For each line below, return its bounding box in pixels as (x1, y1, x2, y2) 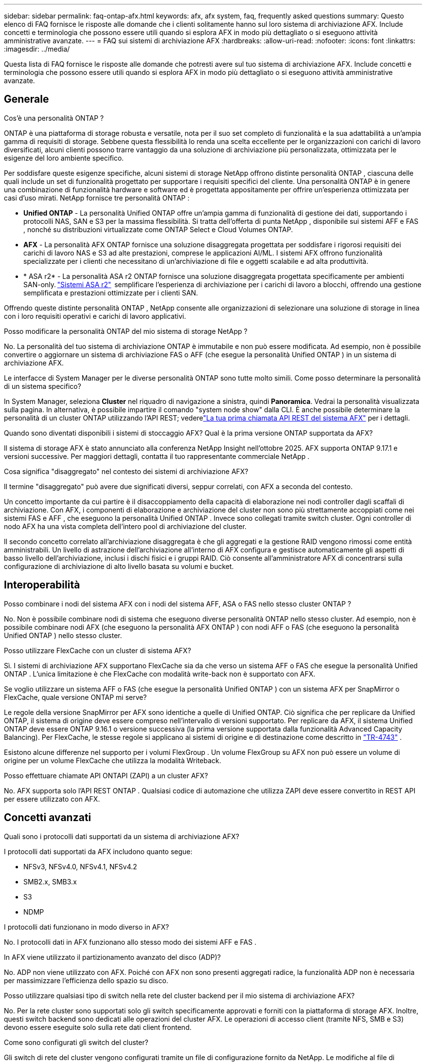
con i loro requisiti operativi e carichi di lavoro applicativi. (4, 312, 186, 320)
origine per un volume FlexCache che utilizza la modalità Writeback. (4, 756, 221, 765)
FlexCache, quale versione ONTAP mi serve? (4, 693, 147, 701)
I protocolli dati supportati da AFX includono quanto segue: (4, 847, 193, 856)
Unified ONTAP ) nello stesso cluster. (4, 631, 122, 640)
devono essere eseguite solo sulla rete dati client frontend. (4, 1023, 192, 1031)
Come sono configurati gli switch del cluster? (4, 1038, 148, 1046)
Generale (4, 93, 49, 106)
